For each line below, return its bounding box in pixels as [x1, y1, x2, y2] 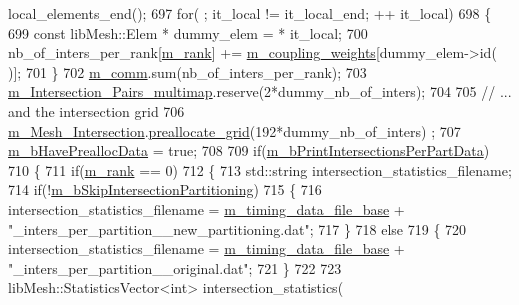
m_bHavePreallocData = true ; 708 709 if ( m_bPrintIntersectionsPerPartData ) [8, 140, 490, 161]
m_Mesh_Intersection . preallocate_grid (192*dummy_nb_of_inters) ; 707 [8, 120, 461, 141]
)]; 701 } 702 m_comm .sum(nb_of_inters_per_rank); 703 [8, 61, 367, 82]
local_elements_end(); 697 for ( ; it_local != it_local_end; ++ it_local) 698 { [8, 3, 492, 23]
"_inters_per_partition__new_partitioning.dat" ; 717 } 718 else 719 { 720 [8, 218, 467, 239]
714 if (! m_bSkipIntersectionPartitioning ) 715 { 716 [8, 179, 322, 200]
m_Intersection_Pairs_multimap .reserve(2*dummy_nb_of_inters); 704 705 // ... [8, 81, 512, 102]
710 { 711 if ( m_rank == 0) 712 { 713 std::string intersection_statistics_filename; [8, 159, 512, 180]
